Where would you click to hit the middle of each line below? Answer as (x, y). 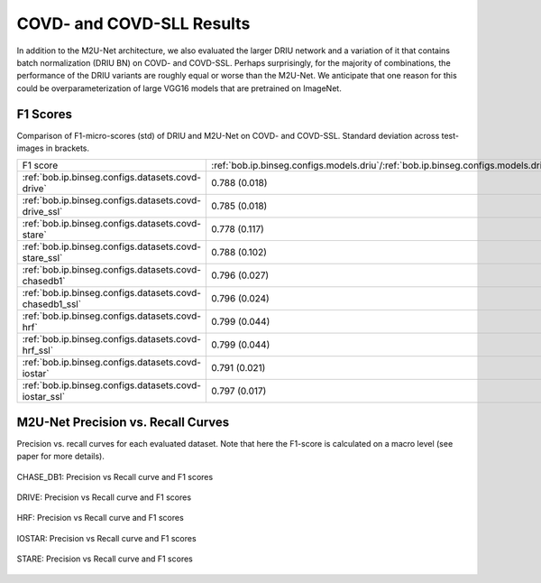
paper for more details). (61, 457)
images (30, 148)
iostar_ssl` (44, 397)
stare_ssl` (42, 258)
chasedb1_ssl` (51, 304)
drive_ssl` (42, 212)
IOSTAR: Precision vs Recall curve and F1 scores (107, 538)
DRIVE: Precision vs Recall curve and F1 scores (104, 497)
